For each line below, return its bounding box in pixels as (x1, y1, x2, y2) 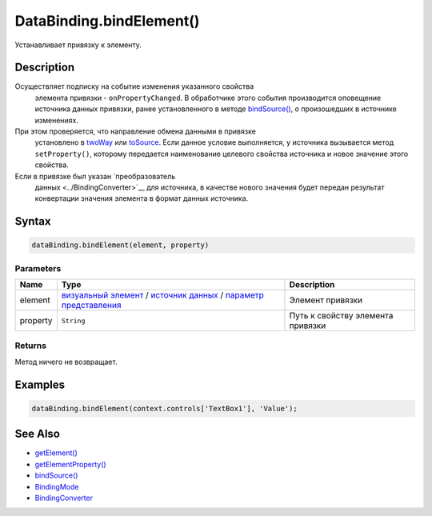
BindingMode (34, 482, 79, 491)
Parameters (14, 262, 62, 274)
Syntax (14, 214, 51, 228)
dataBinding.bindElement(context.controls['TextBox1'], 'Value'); (31, 404, 298, 413)
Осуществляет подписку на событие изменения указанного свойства (14, 82, 254, 91)
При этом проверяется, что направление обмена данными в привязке (14, 126, 256, 136)
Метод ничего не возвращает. (14, 357, 118, 366)
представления (61, 300, 122, 311)
